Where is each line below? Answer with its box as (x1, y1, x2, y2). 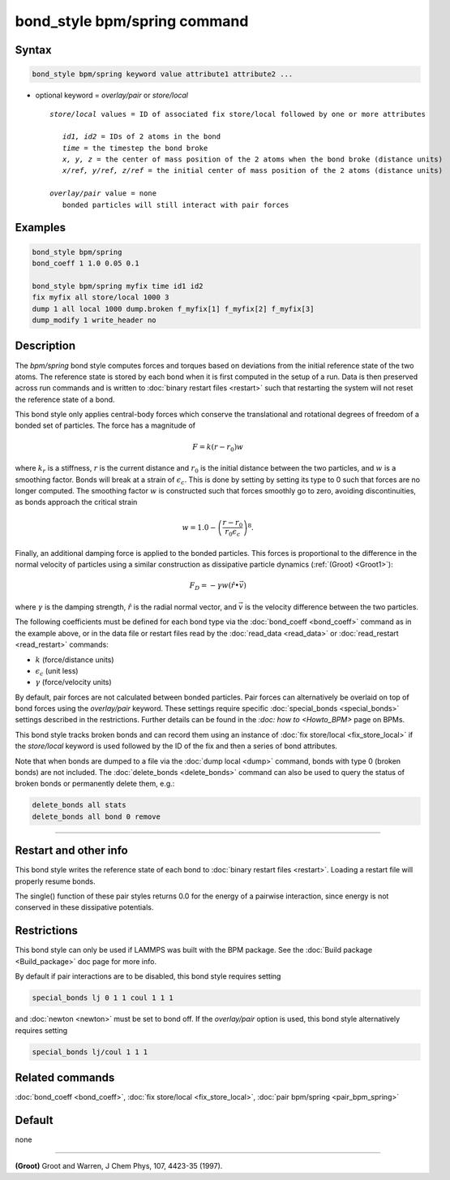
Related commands (15, 1070, 115, 1084)
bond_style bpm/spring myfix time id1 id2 (32, 281, 204, 291)
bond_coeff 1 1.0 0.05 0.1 (32, 259, 139, 268)
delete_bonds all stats (32, 800, 127, 810)
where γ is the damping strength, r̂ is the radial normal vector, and (15, 601, 237, 612)
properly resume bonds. (15, 876, 96, 886)
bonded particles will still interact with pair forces (62, 200, 289, 209)
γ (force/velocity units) (35, 678, 113, 687)
